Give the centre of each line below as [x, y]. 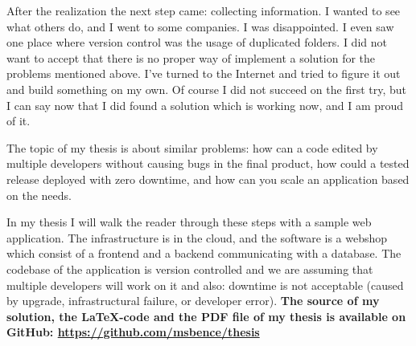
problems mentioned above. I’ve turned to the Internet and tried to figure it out [204, 73]
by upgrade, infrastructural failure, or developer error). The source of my [193, 301]
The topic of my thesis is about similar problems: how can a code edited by [192, 147]
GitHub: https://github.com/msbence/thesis [133, 332]
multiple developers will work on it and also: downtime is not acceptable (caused [205, 285]
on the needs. [39, 195]
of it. [19, 121]
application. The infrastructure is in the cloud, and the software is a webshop [197, 237]
